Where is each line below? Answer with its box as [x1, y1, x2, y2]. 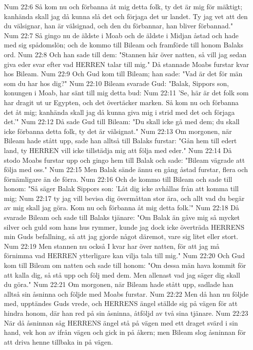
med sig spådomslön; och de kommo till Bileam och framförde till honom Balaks [4, 40, 244, 50]
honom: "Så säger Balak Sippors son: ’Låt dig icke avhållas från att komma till [4, 183, 239, 194]
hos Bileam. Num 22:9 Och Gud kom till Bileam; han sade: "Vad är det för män [4, 68, 243, 79]
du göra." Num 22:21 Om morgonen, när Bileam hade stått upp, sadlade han [4, 279, 234, 289]
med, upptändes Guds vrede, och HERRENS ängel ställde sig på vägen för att [4, 298, 238, 308]
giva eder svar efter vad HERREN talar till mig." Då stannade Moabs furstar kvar [4, 59, 249, 69]
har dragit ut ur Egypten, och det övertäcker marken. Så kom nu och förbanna [4, 97, 239, 107]
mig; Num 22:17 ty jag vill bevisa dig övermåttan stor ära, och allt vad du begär [4, 193, 245, 203]
